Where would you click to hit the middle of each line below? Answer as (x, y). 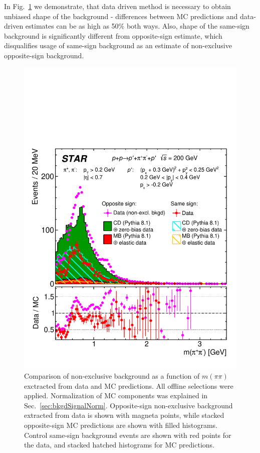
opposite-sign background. (44, 55)
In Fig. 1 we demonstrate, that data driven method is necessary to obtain (117, 6)
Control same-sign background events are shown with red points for (128, 435)
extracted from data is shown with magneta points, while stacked (124, 415)
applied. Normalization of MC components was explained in (116, 395)
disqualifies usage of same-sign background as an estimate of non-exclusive (118, 45)
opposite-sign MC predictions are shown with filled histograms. (121, 425)
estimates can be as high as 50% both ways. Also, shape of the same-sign (137, 26)
